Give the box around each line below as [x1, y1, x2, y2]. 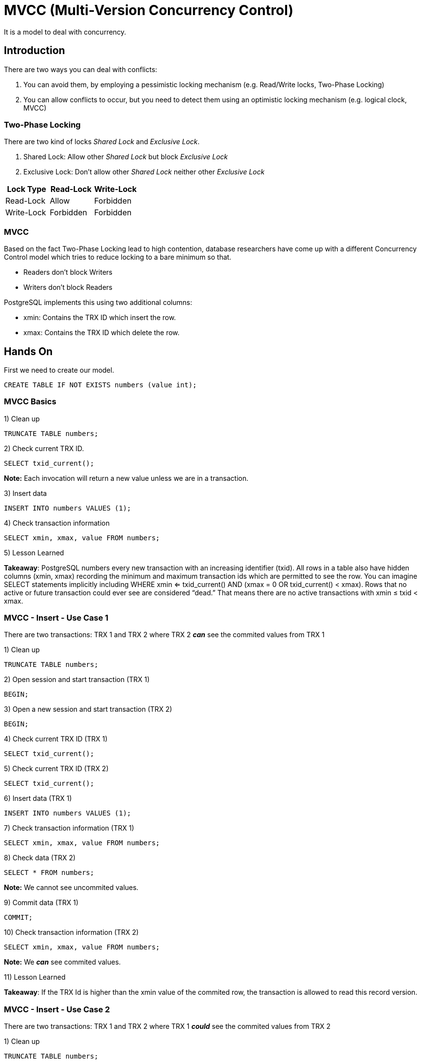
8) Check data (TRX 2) [4, 853, 76, 862]
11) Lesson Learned [4, 973, 66, 982]
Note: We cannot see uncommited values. [4, 883, 139, 892]
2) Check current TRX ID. [4, 444, 84, 453]
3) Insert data [4, 489, 47, 497]
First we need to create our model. [4, 365, 114, 374]
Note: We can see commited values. [4, 958, 121, 967]
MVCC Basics [4, 397, 56, 407]
